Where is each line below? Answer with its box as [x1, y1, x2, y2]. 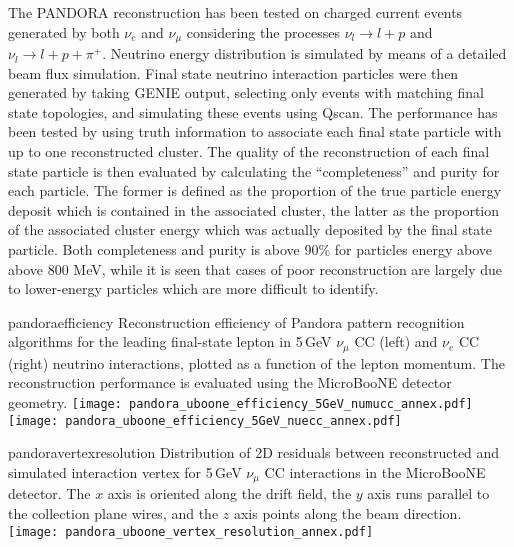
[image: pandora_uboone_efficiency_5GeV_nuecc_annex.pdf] [8, 413, 402, 428]
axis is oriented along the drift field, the [107, 483, 352, 504]
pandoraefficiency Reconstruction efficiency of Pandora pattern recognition [8, 311, 465, 332]
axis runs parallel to [367, 483, 490, 504]
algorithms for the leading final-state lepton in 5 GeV [8, 331, 332, 352]
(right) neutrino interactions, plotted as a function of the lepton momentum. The [8, 352, 505, 373]
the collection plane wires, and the [8, 502, 219, 523]
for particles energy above [334, 238, 493, 259]
